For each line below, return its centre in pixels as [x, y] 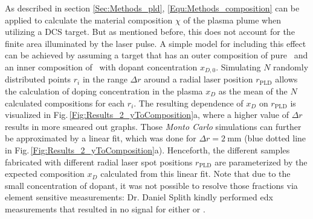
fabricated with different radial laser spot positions [99, 162]
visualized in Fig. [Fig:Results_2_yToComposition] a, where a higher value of [147, 115]
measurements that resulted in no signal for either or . [105, 208]
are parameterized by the [261, 162]
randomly [291, 66]
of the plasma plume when [232, 20]
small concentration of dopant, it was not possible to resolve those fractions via [151, 185]
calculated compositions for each [65, 103]
